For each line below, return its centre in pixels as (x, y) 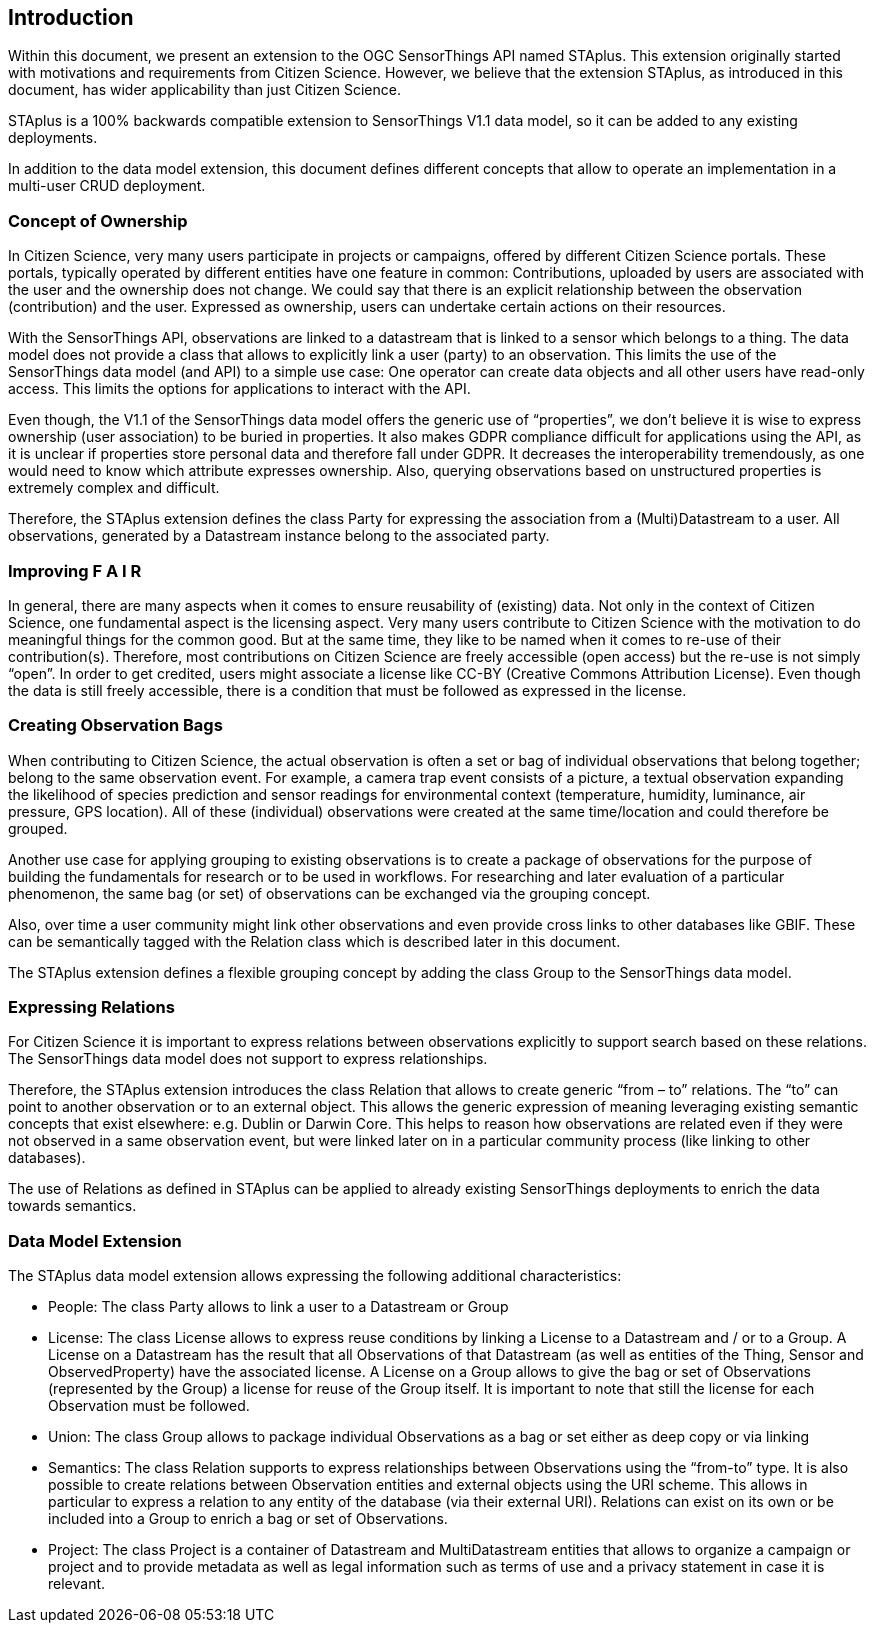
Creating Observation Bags (115, 725)
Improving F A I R (75, 570)
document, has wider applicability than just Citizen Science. (204, 90)
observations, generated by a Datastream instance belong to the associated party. (279, 536)
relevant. (77, 1584)
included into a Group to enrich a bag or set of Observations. (248, 1519)
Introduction (71, 17)
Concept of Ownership (98, 220)
